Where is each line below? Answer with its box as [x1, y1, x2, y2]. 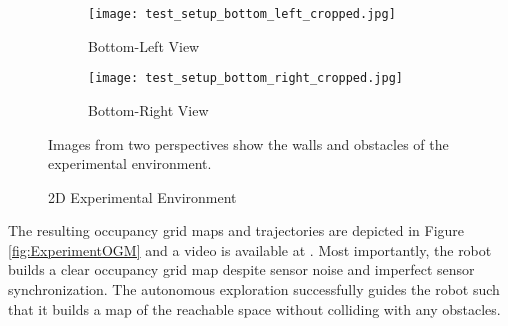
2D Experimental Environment [48, 186, 237, 207]
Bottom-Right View [88, 99, 209, 120]
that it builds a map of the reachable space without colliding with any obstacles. [8, 298, 501, 319]
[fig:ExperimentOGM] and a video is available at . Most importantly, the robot [8, 239, 492, 260]
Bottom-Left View [88, 35, 200, 56]
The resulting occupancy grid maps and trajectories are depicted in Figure [8, 220, 465, 241]
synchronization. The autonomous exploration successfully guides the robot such [8, 279, 500, 300]
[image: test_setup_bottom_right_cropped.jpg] [88, 71, 403, 86]
